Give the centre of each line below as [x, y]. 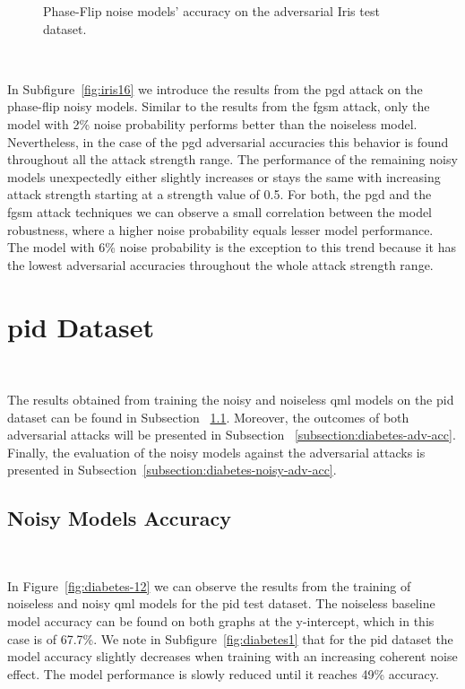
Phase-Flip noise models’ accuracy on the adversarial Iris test [211, 11]
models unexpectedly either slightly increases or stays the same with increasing [224, 176]
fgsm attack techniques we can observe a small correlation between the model [220, 211]
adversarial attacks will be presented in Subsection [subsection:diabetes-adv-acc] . [232, 435]
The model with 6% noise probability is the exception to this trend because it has [232, 247]
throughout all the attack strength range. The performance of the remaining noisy [232, 159]
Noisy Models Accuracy [120, 518]
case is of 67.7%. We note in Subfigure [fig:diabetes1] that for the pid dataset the [230, 638]
